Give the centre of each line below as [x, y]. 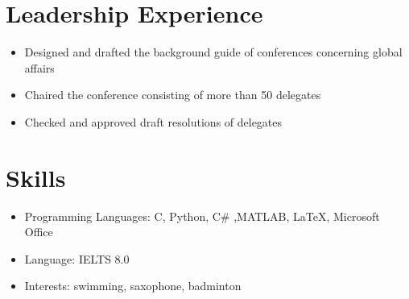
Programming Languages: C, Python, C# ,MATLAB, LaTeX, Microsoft [202, 216]
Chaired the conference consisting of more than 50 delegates [173, 95]
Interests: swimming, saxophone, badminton [133, 286]
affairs [39, 67]
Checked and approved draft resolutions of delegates [153, 121]
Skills [36, 177]
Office [39, 232]
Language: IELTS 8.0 [77, 258]
